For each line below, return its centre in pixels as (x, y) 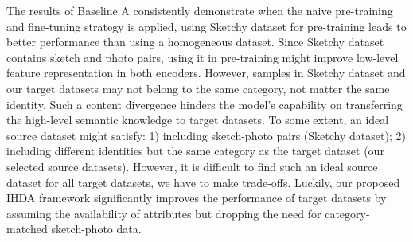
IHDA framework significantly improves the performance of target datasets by (197, 198)
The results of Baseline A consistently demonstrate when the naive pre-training (200, 10)
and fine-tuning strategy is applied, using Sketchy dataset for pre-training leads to (206, 26)
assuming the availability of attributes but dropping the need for (164, 213)
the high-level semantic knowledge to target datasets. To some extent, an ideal (198, 120)
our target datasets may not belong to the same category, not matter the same (198, 88)
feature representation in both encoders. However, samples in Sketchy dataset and (206, 73)
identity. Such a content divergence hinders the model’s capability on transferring (205, 104)
